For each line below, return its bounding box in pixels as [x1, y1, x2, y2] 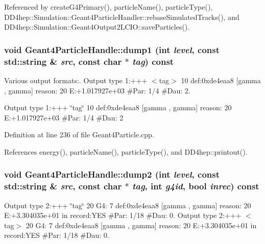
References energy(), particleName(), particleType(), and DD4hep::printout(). [4, 146, 248, 157]
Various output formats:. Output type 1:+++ [4, 75, 148, 85]
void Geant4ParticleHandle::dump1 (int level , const [4, 43, 220, 56]
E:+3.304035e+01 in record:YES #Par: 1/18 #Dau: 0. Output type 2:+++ [4, 210, 242, 221]
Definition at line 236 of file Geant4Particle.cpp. [4, 129, 154, 140]
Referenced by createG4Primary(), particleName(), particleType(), [4, 2, 213, 12]
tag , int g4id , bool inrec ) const [132, 180, 259, 192]
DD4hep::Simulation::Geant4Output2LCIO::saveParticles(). [4, 21, 190, 32]
